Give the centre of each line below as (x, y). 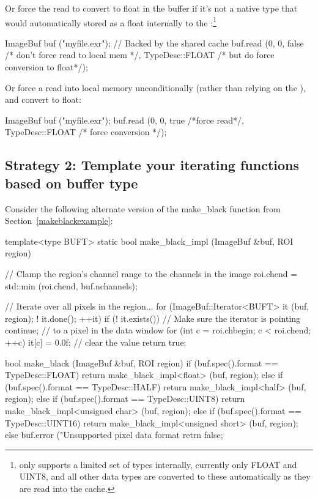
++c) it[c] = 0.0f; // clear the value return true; (96, 342)
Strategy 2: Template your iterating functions (152, 165)
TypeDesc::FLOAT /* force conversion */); (86, 132)
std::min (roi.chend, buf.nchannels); (71, 285)
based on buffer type (72, 183)
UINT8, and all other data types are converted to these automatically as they (165, 476)
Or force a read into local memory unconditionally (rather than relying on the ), (155, 87)
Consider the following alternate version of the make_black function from (143, 208)
